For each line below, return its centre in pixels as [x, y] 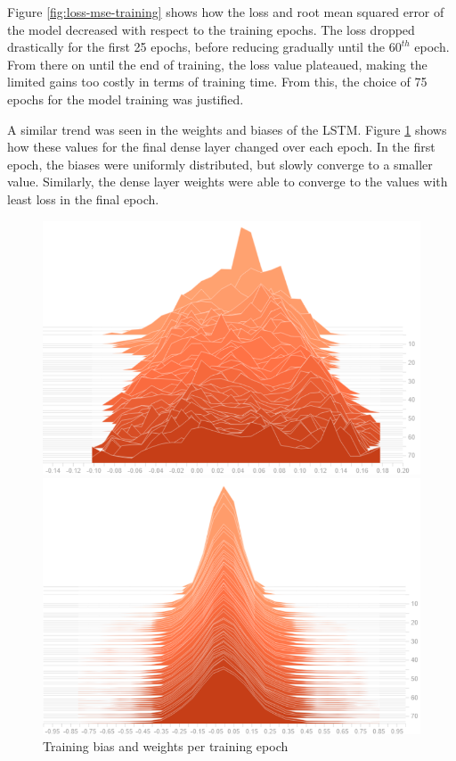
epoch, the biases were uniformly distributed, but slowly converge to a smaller [220, 164]
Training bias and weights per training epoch [166, 746]
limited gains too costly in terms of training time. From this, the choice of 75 [217, 82]
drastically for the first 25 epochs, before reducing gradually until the [196, 47]
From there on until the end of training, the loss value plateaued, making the [217, 64]
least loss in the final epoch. [83, 199]
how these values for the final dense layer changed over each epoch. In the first [221, 147]
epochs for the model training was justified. [126, 99]
